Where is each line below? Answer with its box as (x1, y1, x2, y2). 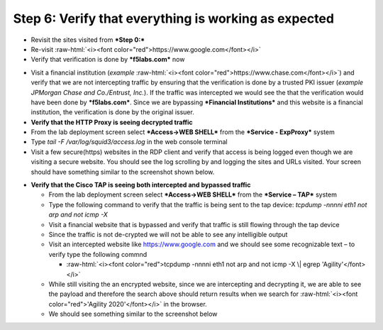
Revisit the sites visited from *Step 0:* (30, 35, 145, 44)
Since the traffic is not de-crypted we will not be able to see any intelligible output (48, 230, 288, 238)
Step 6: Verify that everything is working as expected (13, 11, 335, 26)
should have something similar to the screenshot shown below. (30, 167, 215, 176)
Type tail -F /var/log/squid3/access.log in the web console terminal (30, 138, 228, 146)
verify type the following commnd (48, 250, 148, 258)
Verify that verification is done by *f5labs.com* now (30, 55, 185, 64)
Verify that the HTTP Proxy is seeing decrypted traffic (30, 118, 193, 126)
